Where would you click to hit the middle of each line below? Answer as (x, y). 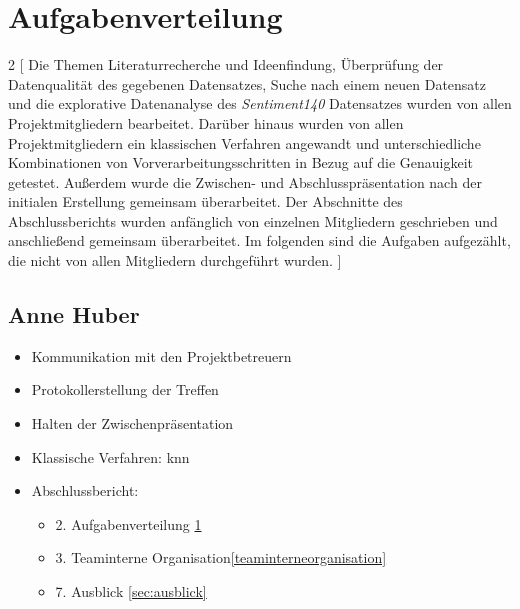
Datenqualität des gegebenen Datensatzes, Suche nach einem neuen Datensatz (247, 83)
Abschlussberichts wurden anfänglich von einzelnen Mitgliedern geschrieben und (253, 220)
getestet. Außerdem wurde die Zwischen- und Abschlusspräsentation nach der (245, 181)
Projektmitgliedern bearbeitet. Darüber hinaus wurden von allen (206, 122)
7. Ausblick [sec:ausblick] (131, 591)
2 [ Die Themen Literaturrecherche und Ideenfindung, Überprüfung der (226, 64)
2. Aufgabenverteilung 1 (128, 523)
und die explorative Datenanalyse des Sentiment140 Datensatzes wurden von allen (260, 103)
